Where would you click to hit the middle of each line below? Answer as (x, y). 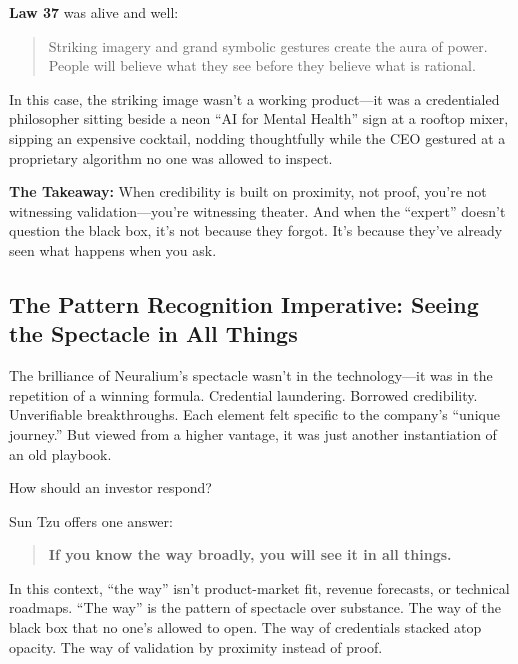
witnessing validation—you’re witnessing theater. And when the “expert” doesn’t (257, 210)
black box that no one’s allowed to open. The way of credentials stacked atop (245, 627)
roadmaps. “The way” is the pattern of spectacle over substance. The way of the (255, 607)
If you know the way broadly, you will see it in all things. (250, 554)
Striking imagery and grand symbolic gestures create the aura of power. (268, 45)
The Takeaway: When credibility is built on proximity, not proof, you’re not (248, 191)
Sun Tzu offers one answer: (91, 520)
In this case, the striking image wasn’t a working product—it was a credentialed (254, 98)
